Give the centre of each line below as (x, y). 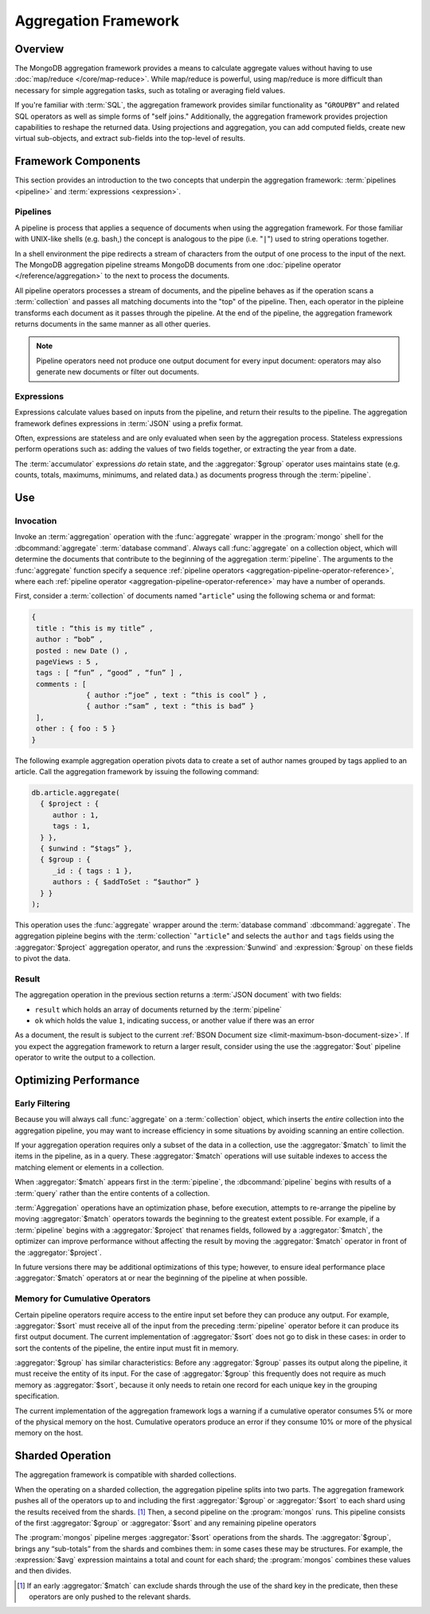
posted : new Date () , (82, 650)
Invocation (36, 521)
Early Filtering (43, 1103)
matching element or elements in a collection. (90, 1167)
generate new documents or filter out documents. (117, 372)
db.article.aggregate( (76, 792)
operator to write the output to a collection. (85, 1058)
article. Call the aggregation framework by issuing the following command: (137, 772)
